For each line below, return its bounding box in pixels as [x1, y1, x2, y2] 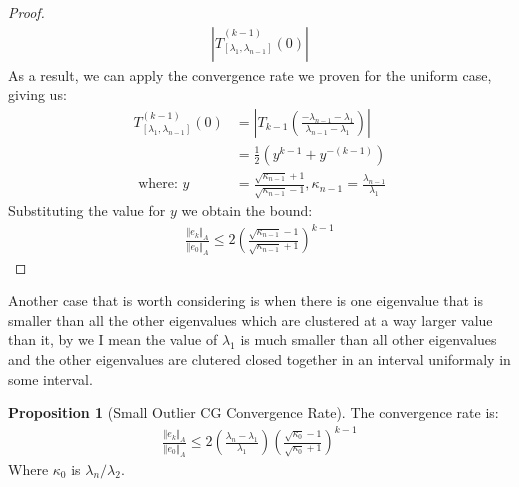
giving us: [8, 84, 67, 105]
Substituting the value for [8, 200, 166, 221]
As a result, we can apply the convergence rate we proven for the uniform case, [8, 64, 492, 85]
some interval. [8, 368, 93, 389]
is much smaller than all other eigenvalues [240, 329, 497, 350]
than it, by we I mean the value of [8, 329, 218, 350]
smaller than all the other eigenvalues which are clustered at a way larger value [8, 309, 493, 330]
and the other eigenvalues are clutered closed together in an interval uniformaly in [8, 349, 511, 370]
